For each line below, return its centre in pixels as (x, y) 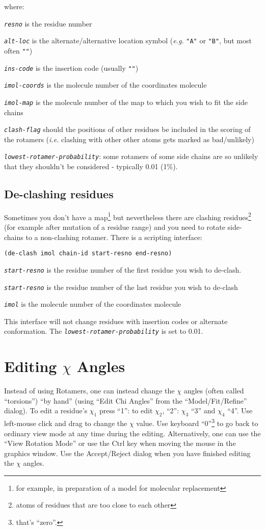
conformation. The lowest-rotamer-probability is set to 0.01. (104, 331)
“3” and (203, 410)
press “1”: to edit (126, 410)
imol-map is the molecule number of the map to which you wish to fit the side (126, 102)
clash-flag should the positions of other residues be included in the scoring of (127, 129)
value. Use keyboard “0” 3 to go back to (197, 422)
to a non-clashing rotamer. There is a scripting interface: (114, 237)
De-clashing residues (59, 194)
